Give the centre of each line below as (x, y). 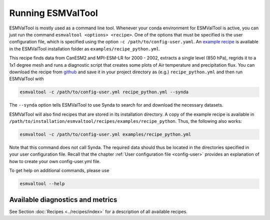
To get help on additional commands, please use (59, 171)
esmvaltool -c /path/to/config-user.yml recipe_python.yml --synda (104, 92)
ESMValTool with (27, 79)
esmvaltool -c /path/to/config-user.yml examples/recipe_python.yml (105, 134)
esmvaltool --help (42, 184)
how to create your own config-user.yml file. (55, 161)
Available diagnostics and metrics (63, 200)
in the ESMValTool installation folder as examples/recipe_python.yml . (85, 49)
